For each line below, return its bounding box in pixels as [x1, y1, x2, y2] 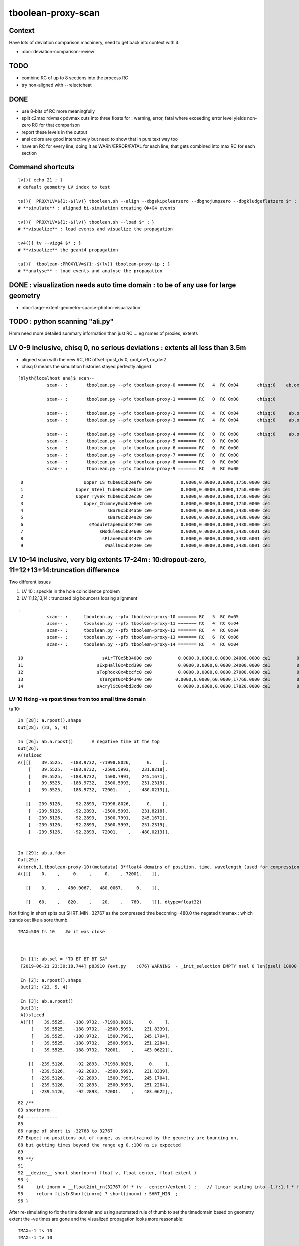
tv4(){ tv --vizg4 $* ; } [18, 240, 82, 246]
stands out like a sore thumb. [9, 917, 69, 923]
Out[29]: [18, 857, 39, 863]
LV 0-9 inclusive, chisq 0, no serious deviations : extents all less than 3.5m [9, 343, 246, 352]
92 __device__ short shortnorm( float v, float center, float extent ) [18, 1170, 197, 1176]
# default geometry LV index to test [18, 184, 111, 190]
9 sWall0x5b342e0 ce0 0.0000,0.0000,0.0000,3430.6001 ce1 [20, 542, 271, 548]
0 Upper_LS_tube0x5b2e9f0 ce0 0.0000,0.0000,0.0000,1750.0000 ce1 [20, 480, 271, 485]
